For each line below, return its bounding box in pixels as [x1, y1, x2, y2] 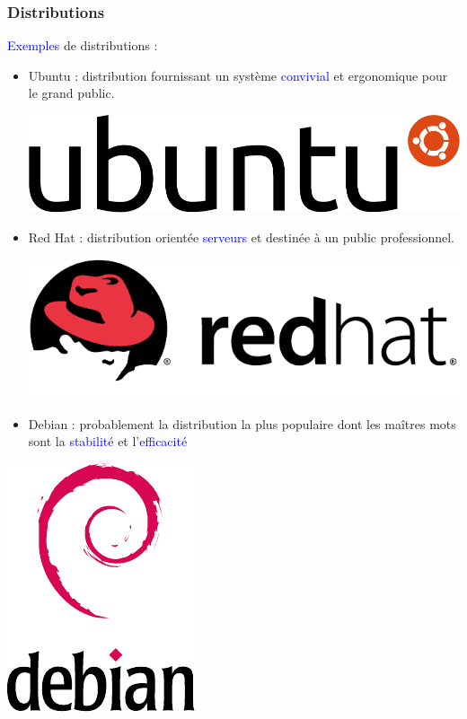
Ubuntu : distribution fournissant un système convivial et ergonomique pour [28, 66, 448, 84]
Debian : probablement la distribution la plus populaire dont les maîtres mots [28, 414, 456, 433]
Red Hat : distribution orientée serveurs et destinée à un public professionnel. [28, 228, 454, 247]
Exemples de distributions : [7, 36, 158, 55]
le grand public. [28, 83, 115, 102]
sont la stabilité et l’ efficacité [28, 432, 188, 451]
